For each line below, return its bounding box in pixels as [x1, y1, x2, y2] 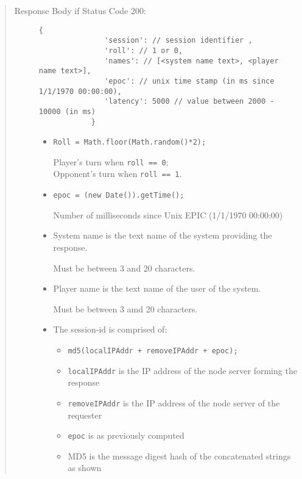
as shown [68, 461, 102, 474]
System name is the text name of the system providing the [53, 229, 272, 242]
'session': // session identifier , [104, 36, 253, 45]
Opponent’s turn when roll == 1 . [53, 167, 182, 180]
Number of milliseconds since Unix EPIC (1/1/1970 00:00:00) [53, 208, 283, 221]
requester [68, 408, 102, 421]
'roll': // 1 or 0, [104, 46, 183, 55]
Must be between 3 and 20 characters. [53, 261, 195, 274]
